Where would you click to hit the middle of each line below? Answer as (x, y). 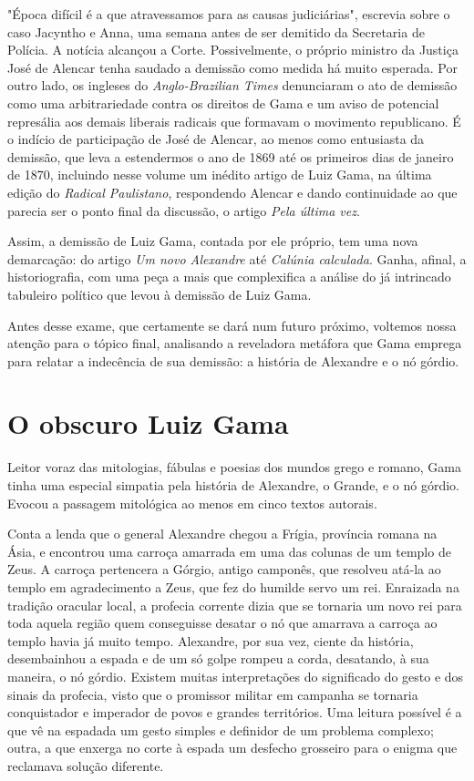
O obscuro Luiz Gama (148, 423)
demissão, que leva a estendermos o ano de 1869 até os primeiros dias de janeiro (231, 156)
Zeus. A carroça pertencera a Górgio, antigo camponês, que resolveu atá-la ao (224, 569)
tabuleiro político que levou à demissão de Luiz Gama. (160, 294)
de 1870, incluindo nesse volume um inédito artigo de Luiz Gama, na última (220, 175)
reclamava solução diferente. (86, 765)
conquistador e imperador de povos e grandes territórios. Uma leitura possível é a (235, 712)
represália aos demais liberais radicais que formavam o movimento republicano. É (234, 121)
